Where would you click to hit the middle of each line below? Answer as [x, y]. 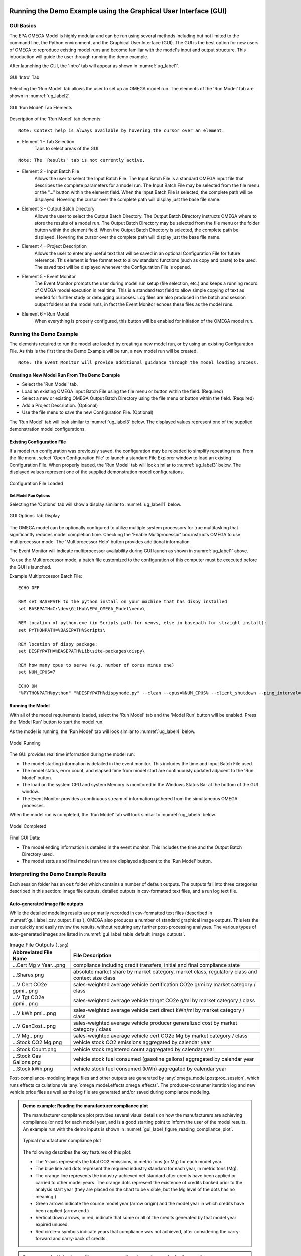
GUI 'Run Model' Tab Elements [41, 107]
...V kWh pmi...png [34, 1013]
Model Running [25, 743]
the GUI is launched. [30, 567]
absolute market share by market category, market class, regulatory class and [165, 972]
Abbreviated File [32, 952]
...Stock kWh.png [33, 1069]
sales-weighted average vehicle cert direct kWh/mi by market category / [159, 1010]
